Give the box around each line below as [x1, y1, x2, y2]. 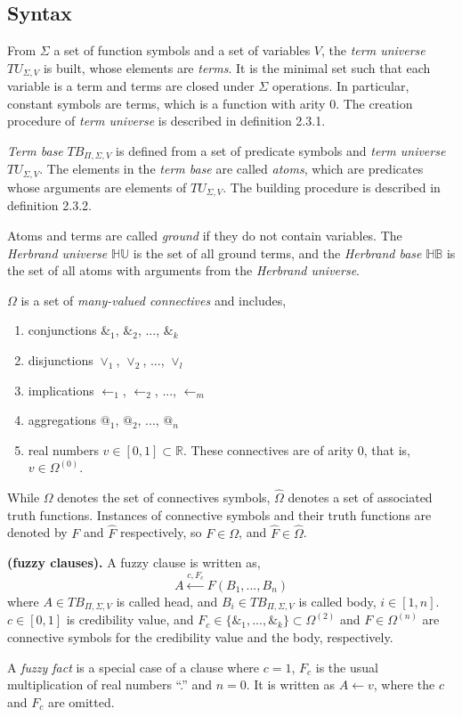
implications [28, 380, 94, 399]
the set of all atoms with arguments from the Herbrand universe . [7, 261, 361, 280]
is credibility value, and [66, 610, 194, 629]
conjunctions [28, 321, 97, 339]
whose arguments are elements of [7, 177, 187, 196]
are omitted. [47, 692, 115, 711]
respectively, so [119, 523, 202, 542]
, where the [373, 675, 435, 694]
